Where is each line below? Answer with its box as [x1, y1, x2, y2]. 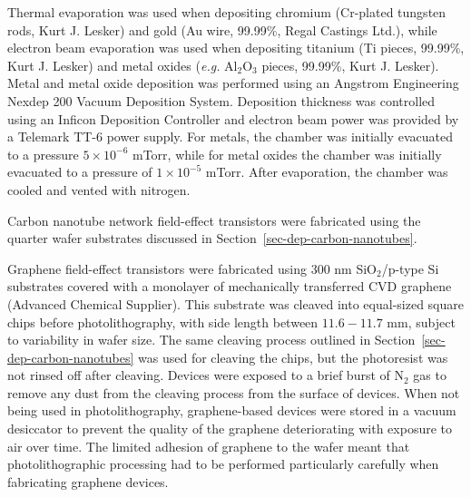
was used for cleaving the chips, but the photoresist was [138, 347, 448, 366]
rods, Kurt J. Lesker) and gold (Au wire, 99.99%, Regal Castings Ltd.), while [7, 20, 437, 39]
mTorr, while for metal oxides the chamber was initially [132, 144, 442, 163]
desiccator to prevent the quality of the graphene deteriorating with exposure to [7, 419, 453, 438]
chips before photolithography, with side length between [7, 312, 319, 331]
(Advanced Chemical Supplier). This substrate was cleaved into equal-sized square [7, 294, 464, 313]
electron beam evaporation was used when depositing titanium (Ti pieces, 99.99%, [7, 38, 465, 57]
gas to [413, 365, 446, 385]
